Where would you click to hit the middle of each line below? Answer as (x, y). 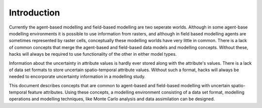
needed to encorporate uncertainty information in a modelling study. (77, 77)
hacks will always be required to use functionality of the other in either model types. (93, 54)
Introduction (34, 13)
